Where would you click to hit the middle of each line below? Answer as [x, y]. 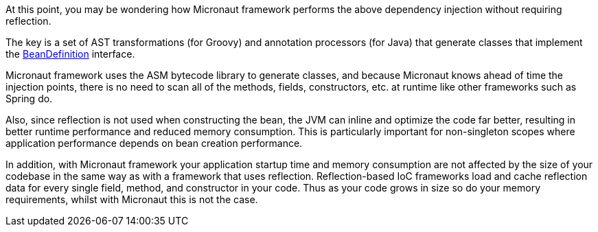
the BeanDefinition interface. [70, 54]
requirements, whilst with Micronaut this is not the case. [132, 199]
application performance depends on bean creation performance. [154, 143]
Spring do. [29, 98]
